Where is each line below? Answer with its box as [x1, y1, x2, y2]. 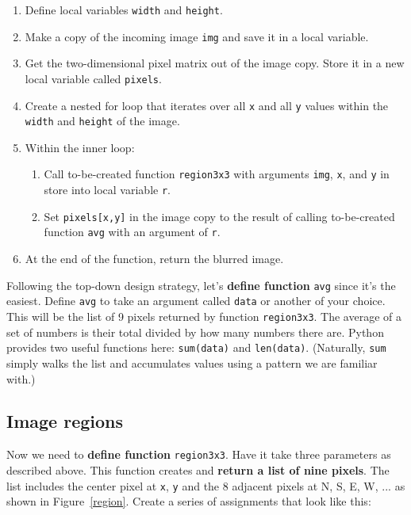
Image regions [6, 409, 124, 433]
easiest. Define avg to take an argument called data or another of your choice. [6, 292, 386, 309]
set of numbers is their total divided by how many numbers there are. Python [6, 323, 384, 340]
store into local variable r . [44, 181, 171, 198]
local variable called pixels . [25, 70, 162, 86]
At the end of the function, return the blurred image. [25, 250, 284, 267]
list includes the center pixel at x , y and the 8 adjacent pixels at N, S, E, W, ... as [6, 477, 405, 494]
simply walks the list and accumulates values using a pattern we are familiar [6, 354, 378, 371]
